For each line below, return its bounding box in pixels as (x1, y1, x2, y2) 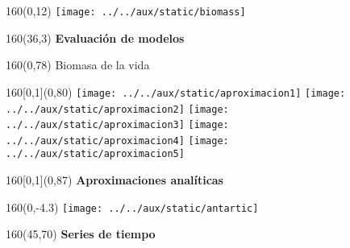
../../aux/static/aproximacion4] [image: (6, 134, 229, 147)
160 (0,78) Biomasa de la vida (6, 56, 150, 73)
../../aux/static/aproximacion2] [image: (6, 103, 229, 115)
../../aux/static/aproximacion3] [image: (6, 119, 229, 131)
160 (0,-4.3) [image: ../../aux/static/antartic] (6, 198, 259, 215)
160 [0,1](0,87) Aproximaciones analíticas (6, 172, 223, 188)
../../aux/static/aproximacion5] (6, 148, 185, 160)
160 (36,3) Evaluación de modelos (6, 29, 185, 46)
